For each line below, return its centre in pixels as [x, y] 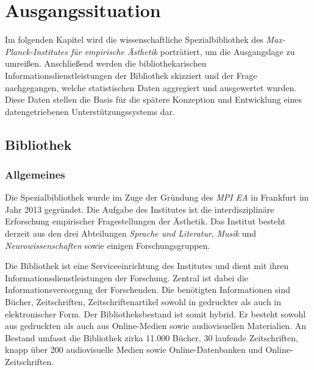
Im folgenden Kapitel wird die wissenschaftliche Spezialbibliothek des [134, 39]
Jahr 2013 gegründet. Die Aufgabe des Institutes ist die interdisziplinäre [140, 209]
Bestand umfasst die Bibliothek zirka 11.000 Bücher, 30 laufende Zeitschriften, [152, 337]
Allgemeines [35, 174]
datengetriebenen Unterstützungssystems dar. [90, 111]
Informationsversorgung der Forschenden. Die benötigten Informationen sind [148, 290]
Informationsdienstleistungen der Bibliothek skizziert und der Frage [131, 75]
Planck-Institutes [36, 51]
